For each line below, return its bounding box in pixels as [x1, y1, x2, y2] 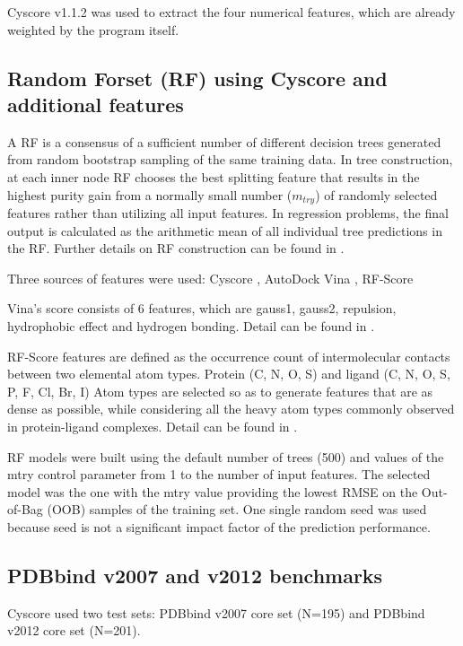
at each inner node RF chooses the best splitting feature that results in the [7, 167, 420, 186]
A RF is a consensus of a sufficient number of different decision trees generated [7, 132, 441, 151]
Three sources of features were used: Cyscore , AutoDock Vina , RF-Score [7, 268, 414, 287]
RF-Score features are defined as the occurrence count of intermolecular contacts [7, 346, 450, 365]
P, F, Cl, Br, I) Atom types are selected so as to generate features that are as [7, 381, 433, 400]
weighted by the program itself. [7, 20, 179, 39]
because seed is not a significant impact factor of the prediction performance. [7, 517, 431, 536]
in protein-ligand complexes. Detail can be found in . [7, 416, 298, 435]
